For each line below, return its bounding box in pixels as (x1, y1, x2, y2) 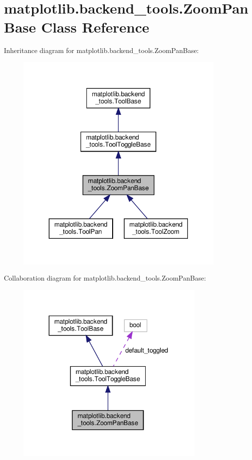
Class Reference (41, 17, 150, 37)
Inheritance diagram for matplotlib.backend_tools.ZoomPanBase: (4, 45, 199, 55)
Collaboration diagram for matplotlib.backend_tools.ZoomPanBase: (4, 273, 206, 283)
